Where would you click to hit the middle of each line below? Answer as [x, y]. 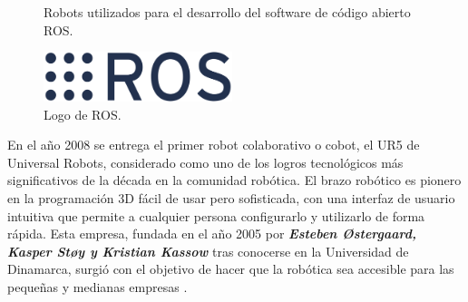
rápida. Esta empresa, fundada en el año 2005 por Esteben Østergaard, [212, 234]
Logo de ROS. [83, 114]
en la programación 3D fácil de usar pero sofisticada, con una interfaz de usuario [231, 197]
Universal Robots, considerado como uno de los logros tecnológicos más [205, 162]
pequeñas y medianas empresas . [97, 286]
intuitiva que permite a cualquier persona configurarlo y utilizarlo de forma [216, 215]
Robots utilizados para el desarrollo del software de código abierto [227, 12]
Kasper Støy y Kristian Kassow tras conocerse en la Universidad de [208, 251]
